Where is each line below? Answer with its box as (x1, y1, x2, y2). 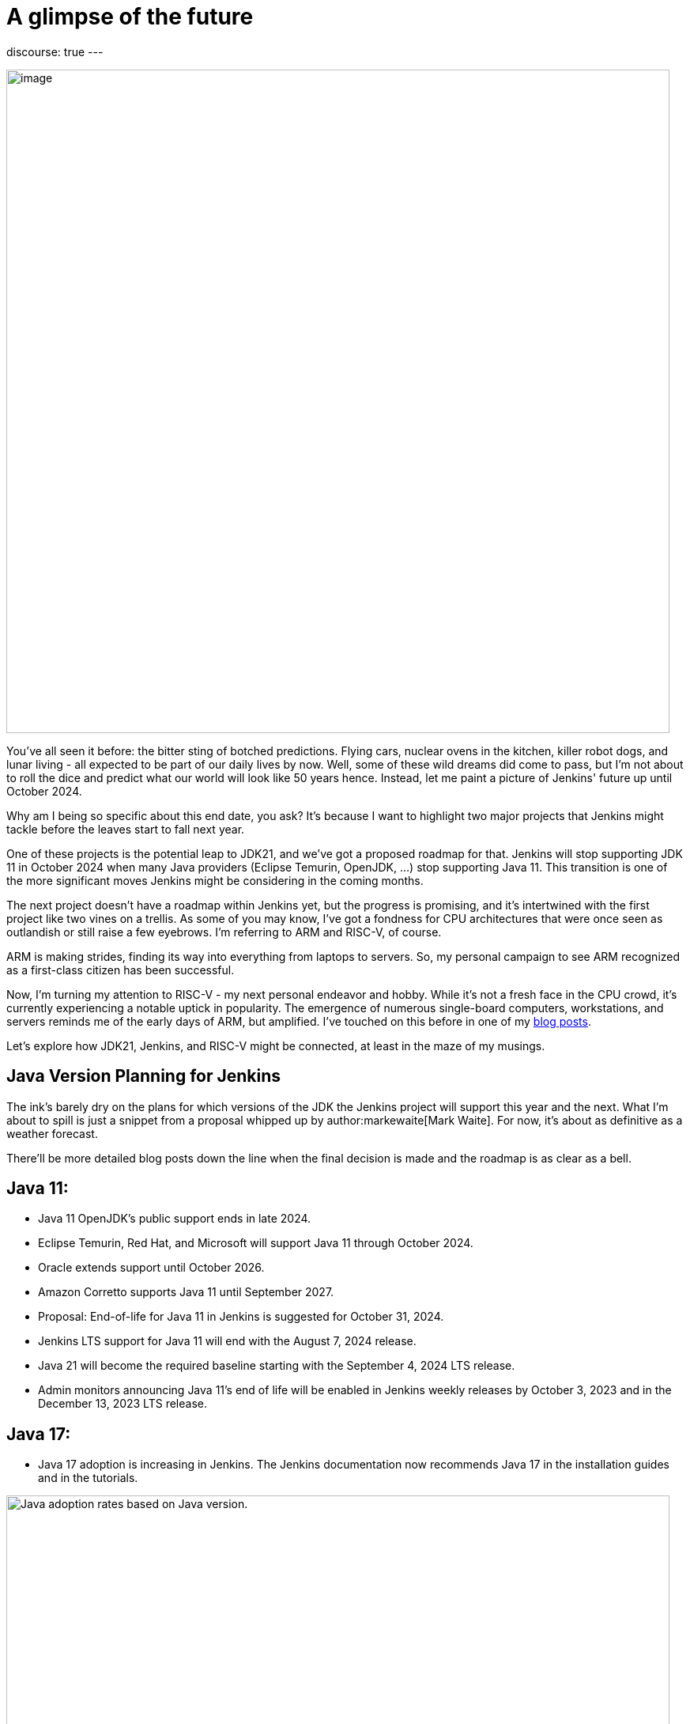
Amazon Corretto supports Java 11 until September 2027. (38, 1285, 334, 1299)
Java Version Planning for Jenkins (6, 1066, 281, 1087)
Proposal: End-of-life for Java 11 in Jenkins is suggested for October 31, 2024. (38, 1310, 444, 1324)
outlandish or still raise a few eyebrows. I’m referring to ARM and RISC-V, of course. (6, 924, 442, 939)
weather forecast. (6, 1126, 98, 1140)
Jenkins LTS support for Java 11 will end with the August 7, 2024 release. (38, 1334, 417, 1348)
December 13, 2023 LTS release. (38, 1397, 207, 1411)
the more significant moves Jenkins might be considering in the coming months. (6, 873, 424, 887)
